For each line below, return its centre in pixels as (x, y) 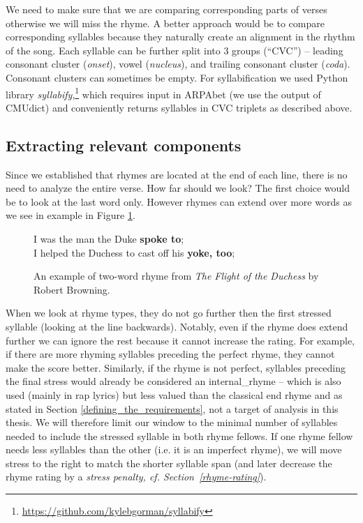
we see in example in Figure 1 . (71, 215)
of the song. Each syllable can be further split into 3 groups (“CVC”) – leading (175, 50)
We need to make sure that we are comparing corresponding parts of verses (166, 9)
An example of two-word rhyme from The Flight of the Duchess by (176, 276)
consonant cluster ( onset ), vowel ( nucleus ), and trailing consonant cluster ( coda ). (178, 64)
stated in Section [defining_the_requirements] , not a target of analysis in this (172, 408)
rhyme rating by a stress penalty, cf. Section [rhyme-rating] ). (136, 477)
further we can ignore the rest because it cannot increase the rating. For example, (180, 340)
